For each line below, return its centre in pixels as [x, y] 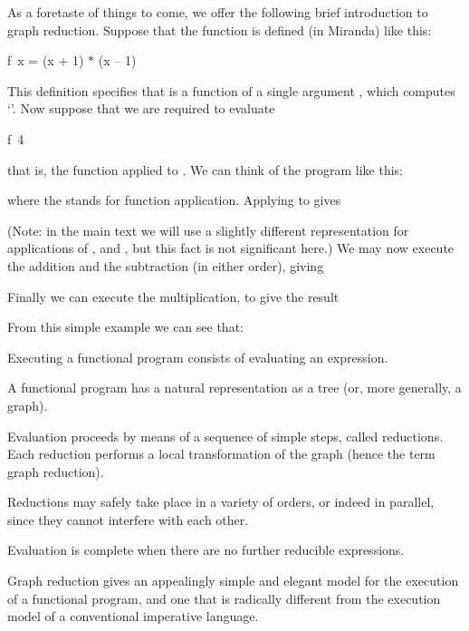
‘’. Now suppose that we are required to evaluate [141, 108]
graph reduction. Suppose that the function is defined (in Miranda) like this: [220, 29]
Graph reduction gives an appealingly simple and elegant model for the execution [233, 581]
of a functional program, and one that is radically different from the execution [224, 598]
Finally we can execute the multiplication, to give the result [173, 296]
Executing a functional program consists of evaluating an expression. [198, 357]
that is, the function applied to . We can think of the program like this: [205, 169]
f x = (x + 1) [46, 60]
